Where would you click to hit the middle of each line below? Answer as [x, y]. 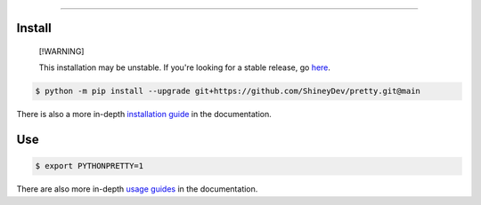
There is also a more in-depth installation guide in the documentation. [144, 114]
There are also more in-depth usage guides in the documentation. [137, 189]
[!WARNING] [61, 51]
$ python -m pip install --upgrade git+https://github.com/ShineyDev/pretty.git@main [228, 91]
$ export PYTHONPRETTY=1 [90, 166]
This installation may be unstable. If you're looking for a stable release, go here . [185, 67]
